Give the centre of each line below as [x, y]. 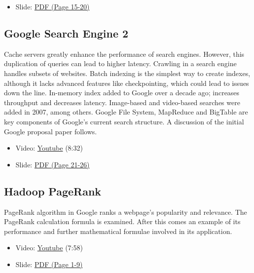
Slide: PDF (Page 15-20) [53, 6]
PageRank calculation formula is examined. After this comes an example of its [122, 221]
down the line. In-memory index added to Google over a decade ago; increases [122, 93]
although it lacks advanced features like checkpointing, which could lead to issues [127, 83]
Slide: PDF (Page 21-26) [53, 164]
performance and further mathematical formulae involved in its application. [118, 231]
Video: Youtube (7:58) [49, 248]
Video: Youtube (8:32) [49, 148]
